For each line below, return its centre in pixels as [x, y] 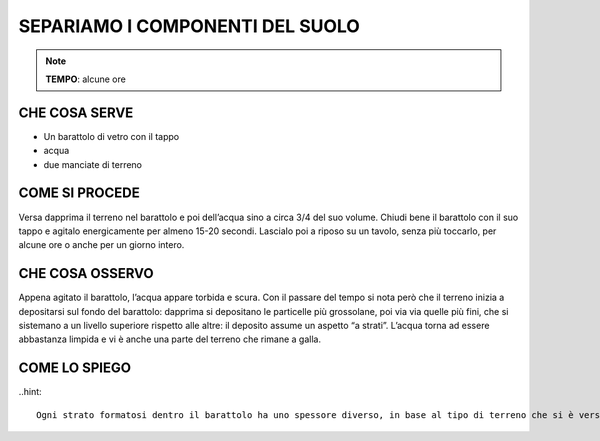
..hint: [30, 392]
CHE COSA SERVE [76, 112]
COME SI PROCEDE [79, 193]
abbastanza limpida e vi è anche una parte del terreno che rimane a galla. [170, 339]
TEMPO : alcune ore [86, 79]
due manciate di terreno [93, 164]
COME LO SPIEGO [75, 368]
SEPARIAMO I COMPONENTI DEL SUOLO [189, 26]
